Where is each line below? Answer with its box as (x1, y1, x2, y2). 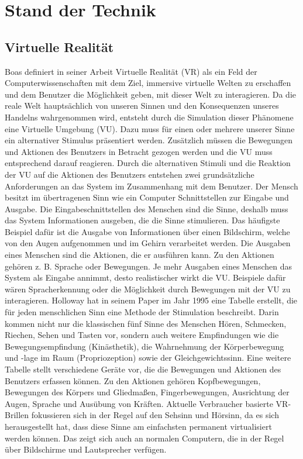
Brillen (5, 409, 29, 421)
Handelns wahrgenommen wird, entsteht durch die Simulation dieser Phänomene (5, 111, 294, 123)
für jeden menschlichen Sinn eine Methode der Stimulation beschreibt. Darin (5, 306, 279, 318)
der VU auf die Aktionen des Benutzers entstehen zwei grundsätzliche (5, 168, 254, 180)
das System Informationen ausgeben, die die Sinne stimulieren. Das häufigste (5, 214, 280, 226)
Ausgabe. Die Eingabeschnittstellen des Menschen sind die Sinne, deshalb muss (5, 202, 288, 215)
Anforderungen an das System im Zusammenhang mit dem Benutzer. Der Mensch (5, 180, 298, 192)
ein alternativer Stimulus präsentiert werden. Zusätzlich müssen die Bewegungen (5, 134, 292, 146)
